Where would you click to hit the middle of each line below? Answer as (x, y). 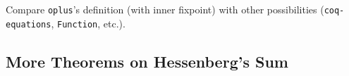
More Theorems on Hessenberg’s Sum (147, 61)
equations (29, 24)
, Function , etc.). (88, 23)
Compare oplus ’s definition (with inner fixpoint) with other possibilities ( (165, 9)
